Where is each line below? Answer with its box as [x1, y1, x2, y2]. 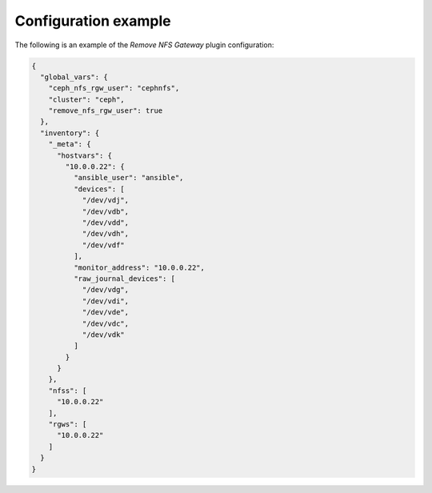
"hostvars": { [57, 150, 112, 160]
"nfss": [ [48, 386, 87, 395]
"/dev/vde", [82, 308, 130, 317]
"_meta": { [48, 140, 91, 149]
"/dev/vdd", [82, 218, 130, 227]
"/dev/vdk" [82, 330, 126, 339]
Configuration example [14, 12, 171, 30]
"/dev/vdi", [82, 296, 130, 306]
